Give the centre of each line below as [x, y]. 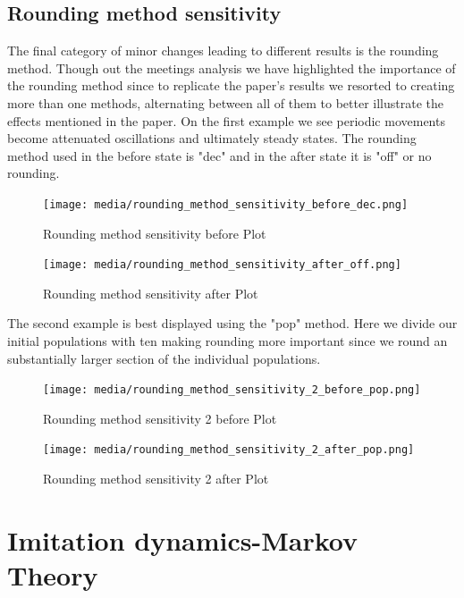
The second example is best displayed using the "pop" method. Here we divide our [232, 323]
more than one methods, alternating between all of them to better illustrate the [225, 102]
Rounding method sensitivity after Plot [151, 293]
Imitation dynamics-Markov [183, 539]
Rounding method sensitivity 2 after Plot [156, 479]
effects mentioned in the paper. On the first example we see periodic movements [226, 120]
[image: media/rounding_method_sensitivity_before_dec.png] [226, 204]
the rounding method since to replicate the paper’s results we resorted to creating [231, 85]
